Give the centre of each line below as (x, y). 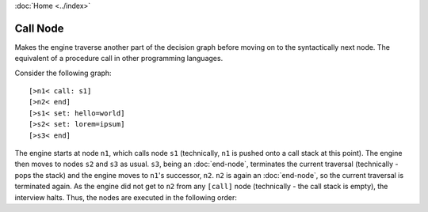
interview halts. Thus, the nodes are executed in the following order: (126, 197)
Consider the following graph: (63, 73)
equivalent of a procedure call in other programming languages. (119, 59)
